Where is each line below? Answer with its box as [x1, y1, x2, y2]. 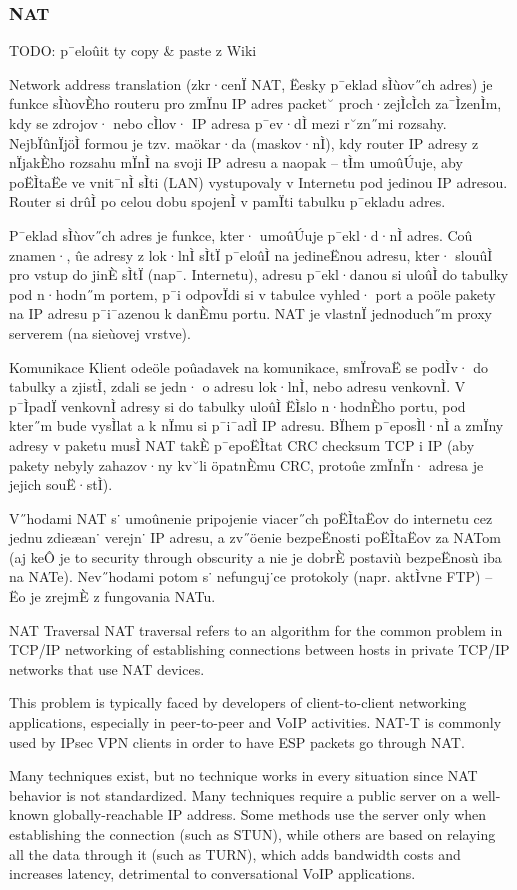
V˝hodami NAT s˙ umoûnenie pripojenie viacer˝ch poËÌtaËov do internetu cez [9, 507, 493, 528]
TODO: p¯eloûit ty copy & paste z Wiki [9, 40, 257, 61]
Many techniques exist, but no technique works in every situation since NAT [9, 765, 478, 786]
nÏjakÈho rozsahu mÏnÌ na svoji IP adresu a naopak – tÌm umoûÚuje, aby [9, 152, 463, 173]
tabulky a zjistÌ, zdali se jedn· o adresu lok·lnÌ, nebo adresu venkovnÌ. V [9, 376, 466, 397]
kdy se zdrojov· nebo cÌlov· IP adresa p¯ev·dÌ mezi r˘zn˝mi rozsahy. [9, 113, 447, 133]
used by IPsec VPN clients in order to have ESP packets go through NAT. [9, 731, 465, 752]
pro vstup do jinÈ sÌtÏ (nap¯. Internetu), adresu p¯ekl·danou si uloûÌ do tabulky [9, 264, 509, 285]
